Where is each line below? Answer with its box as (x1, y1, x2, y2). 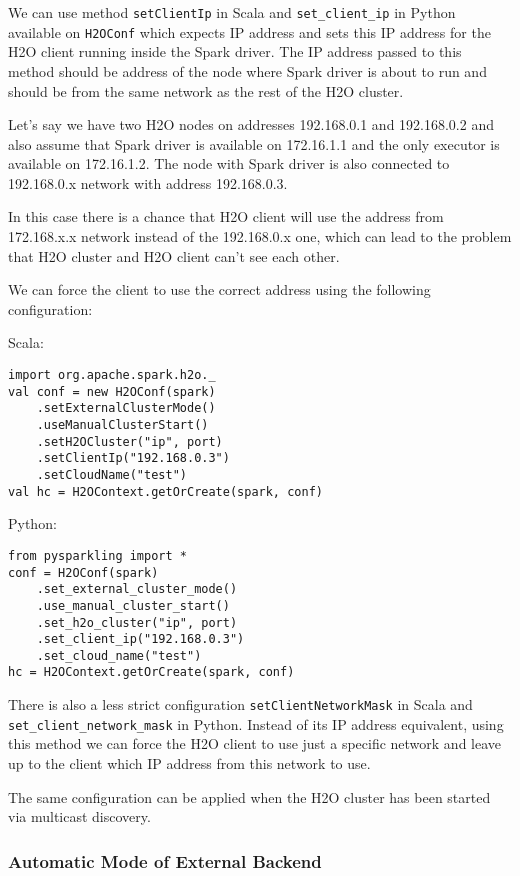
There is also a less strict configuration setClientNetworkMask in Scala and (8, 694, 473, 715)
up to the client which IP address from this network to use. (8, 753, 371, 774)
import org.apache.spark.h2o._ (8, 368, 216, 383)
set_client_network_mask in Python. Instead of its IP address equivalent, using (8, 713, 504, 734)
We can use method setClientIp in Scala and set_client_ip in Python (8, 2, 456, 22)
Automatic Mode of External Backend (8, 848, 322, 873)
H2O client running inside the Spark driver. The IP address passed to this (8, 41, 462, 62)
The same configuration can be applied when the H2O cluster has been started (8, 786, 491, 807)
